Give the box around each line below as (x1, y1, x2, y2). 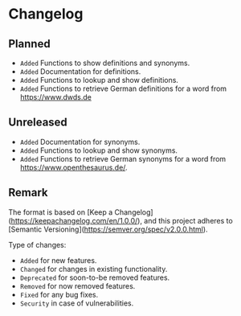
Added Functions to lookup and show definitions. (19, 76, 179, 84)
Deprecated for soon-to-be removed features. (19, 273, 170, 282)
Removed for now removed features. (19, 281, 136, 290)
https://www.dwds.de (19, 92, 92, 101)
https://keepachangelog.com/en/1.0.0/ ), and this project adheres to (10, 215, 233, 225)
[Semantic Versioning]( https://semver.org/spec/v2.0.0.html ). (8, 224, 208, 234)
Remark (8, 186, 48, 199)
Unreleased (8, 116, 68, 129)
